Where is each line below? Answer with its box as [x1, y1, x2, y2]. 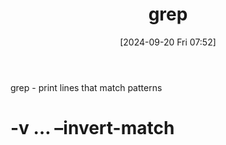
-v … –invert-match [10, 117, 175, 140]
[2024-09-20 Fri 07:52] [119, 36, 217, 48]
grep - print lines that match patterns [10, 81, 163, 93]
